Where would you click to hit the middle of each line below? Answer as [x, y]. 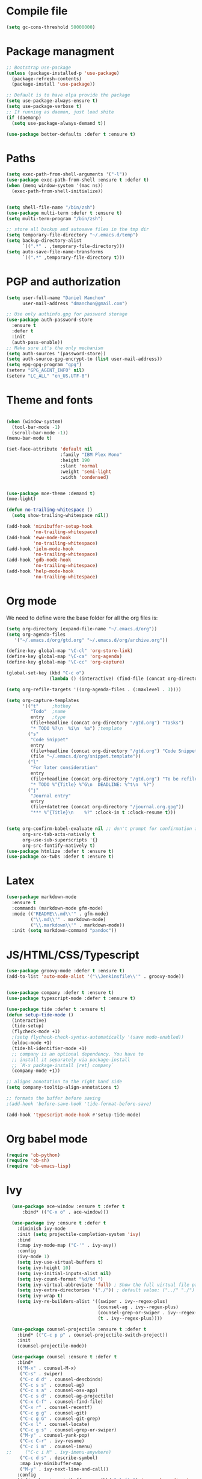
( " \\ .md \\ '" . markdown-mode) [68, 919]
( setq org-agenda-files [36, 635]
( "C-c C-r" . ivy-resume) [52, 1441]
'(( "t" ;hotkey [46, 706]
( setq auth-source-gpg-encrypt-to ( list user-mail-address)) [84, 359]
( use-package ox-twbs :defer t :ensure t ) [60, 857]
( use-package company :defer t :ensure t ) [60, 993]
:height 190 [75, 461]
